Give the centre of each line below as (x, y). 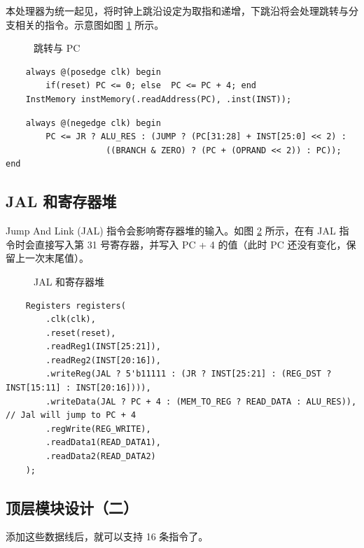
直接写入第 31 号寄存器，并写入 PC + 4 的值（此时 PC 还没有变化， (190, 244)
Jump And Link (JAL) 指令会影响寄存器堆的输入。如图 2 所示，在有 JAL (171, 231)
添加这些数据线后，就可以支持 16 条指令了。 (107, 536)
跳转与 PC (57, 48)
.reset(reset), (81, 333)
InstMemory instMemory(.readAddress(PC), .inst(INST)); (159, 99)
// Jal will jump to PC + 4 (71, 415)
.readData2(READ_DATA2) (101, 457)
